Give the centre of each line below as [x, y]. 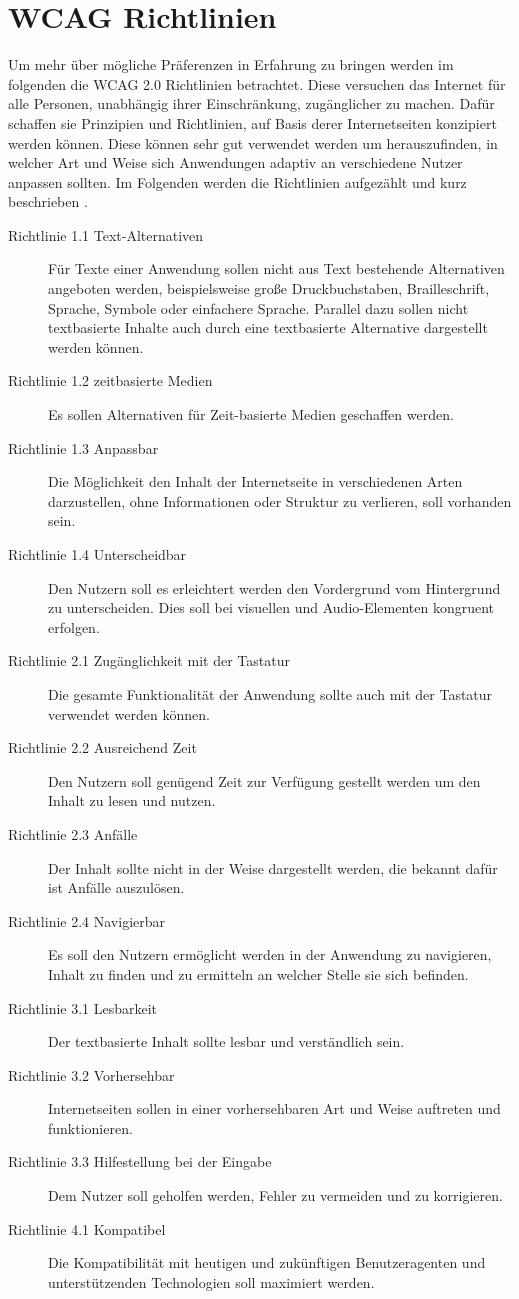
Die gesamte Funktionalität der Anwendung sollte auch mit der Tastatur [270, 693]
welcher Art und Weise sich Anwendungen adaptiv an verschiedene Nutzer [235, 162]
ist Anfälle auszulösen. [116, 887]
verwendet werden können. [129, 713]
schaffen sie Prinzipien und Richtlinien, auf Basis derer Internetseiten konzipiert [252, 122]
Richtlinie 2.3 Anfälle [73, 833]
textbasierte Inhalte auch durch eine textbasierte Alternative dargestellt [268, 327]
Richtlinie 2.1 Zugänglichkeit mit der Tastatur [149, 660]
